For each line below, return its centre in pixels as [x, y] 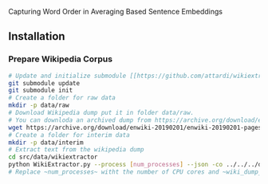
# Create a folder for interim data [69, 135]
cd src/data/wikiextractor [53, 157]
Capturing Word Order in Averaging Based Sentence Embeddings [116, 12]
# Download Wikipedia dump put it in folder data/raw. [101, 113]
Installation [37, 36]
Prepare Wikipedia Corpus [61, 59]
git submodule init [41, 91]
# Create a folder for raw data [62, 98]
